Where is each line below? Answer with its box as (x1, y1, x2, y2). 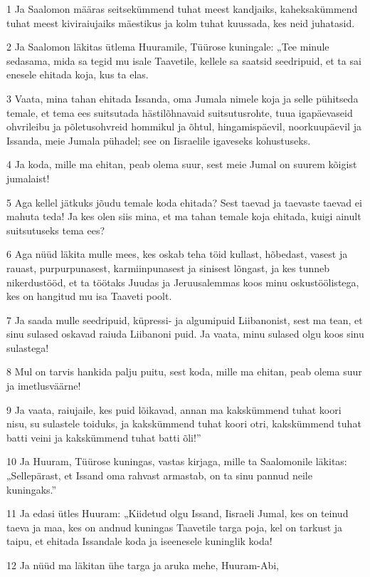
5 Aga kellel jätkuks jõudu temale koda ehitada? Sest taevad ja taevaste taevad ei (6, 194, 362, 209)
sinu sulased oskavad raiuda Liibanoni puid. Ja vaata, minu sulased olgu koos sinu (6, 326, 364, 341)
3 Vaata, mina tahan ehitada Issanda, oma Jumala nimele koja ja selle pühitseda (6, 90, 359, 105)
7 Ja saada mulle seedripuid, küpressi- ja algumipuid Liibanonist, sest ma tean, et (6, 312, 363, 327)
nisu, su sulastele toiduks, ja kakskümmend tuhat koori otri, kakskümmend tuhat (6, 416, 361, 431)
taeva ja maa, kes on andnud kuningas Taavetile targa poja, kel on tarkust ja (6, 519, 343, 534)
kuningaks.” (6, 482, 57, 497)
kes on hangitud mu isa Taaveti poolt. (6, 288, 172, 303)
